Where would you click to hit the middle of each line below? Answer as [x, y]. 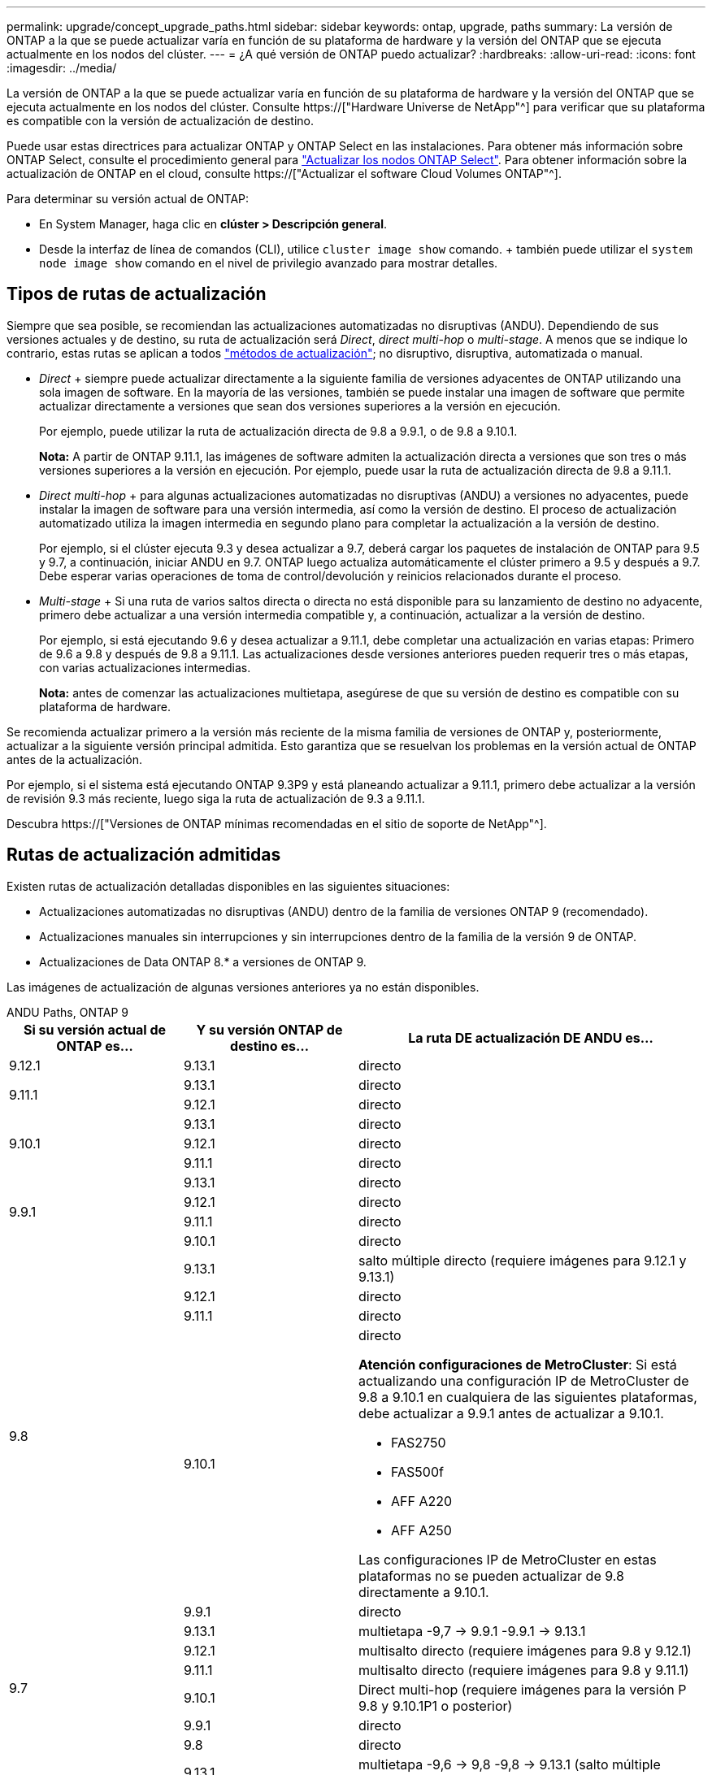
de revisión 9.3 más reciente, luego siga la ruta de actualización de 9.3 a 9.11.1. [216, 798]
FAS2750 [419, 1442]
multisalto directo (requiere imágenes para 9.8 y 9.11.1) [524, 1670]
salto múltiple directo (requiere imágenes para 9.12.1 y [523, 1260]
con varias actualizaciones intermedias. [145, 667]
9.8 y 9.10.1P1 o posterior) [436, 1706]
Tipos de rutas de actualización [137, 294]
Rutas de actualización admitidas [144, 855]
